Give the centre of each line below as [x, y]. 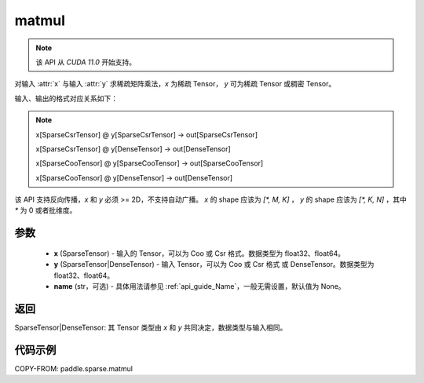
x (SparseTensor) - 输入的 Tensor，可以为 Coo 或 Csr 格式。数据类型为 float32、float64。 [199, 253]
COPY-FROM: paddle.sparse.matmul [74, 368]
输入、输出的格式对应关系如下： [66, 98]
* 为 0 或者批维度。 [46, 210]
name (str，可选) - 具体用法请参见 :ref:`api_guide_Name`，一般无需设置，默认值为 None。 [199, 286]
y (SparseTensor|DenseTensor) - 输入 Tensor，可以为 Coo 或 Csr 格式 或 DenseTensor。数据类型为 [214, 264]
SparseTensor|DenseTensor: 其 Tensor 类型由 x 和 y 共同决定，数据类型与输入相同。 [151, 327]
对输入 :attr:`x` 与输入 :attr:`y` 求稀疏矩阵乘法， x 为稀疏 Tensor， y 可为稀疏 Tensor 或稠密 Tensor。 [175, 84]
